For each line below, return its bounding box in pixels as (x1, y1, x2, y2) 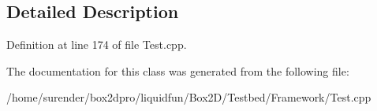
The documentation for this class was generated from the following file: (6, 62, 349, 79)
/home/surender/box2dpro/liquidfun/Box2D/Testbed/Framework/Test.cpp (6, 89, 371, 105)
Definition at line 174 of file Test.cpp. (6, 36, 187, 53)
